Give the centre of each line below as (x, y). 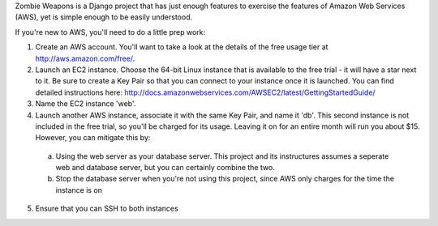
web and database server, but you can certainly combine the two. (165, 168)
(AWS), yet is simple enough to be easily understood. (104, 17)
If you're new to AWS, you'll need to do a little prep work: (110, 32)
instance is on (79, 190)
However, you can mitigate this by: (93, 138)
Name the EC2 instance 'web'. (86, 104)
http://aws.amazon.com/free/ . (85, 58)
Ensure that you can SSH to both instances (107, 209)
